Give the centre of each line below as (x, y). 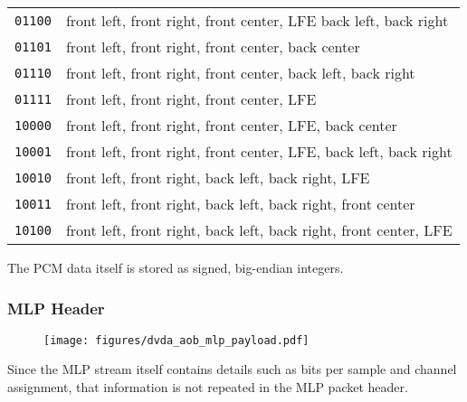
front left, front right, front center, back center (213, 47)
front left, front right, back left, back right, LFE (218, 178)
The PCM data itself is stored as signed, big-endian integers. (176, 267)
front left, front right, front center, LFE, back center (231, 125)
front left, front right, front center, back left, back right (240, 73)
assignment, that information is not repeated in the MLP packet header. (208, 387)
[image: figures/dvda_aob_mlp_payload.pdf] (176, 340)
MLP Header (56, 308)
